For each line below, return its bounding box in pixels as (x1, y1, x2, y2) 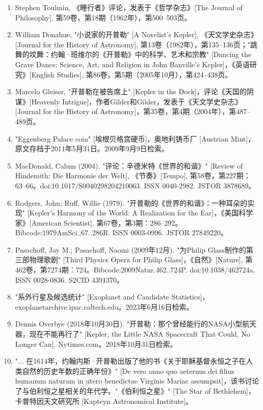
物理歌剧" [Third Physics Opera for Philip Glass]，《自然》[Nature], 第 (29, 254, 253, 265)
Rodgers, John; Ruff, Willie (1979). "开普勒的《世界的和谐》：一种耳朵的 (15, 197, 248, 208)
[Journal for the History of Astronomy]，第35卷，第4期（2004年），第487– (15, 106, 251, 117)
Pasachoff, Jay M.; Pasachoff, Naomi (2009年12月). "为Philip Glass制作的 (15, 244, 246, 255)
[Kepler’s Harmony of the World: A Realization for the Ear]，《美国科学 (27, 207, 253, 218)
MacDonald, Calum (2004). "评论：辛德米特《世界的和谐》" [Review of (15, 160, 243, 171)
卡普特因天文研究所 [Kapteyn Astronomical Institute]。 (15, 395, 193, 406)
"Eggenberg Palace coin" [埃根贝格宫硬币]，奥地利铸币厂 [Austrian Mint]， (15, 133, 255, 144)
